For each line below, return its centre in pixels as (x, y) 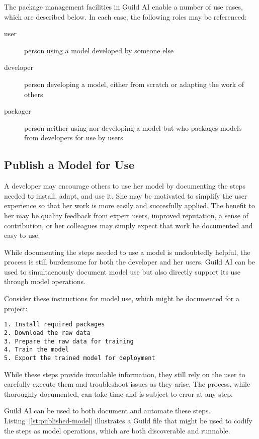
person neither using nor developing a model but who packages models (133, 127)
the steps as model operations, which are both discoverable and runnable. (117, 430)
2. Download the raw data (47, 333)
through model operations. (45, 281)
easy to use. (22, 235)
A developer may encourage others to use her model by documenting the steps (125, 186)
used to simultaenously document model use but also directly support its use (122, 271)
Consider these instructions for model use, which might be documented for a (122, 298)
